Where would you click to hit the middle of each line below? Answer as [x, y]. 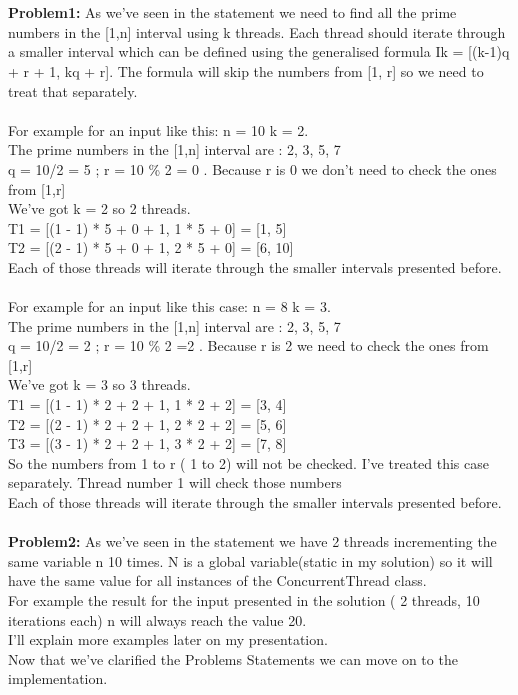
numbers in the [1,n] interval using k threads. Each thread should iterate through [257, 31]
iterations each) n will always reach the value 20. [157, 619]
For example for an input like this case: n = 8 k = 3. [169, 306]
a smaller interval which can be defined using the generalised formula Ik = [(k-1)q [259, 51]
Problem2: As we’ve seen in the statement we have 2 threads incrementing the [252, 541]
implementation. [58, 678]
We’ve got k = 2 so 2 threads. [99, 208]
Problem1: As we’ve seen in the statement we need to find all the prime [232, 12]
